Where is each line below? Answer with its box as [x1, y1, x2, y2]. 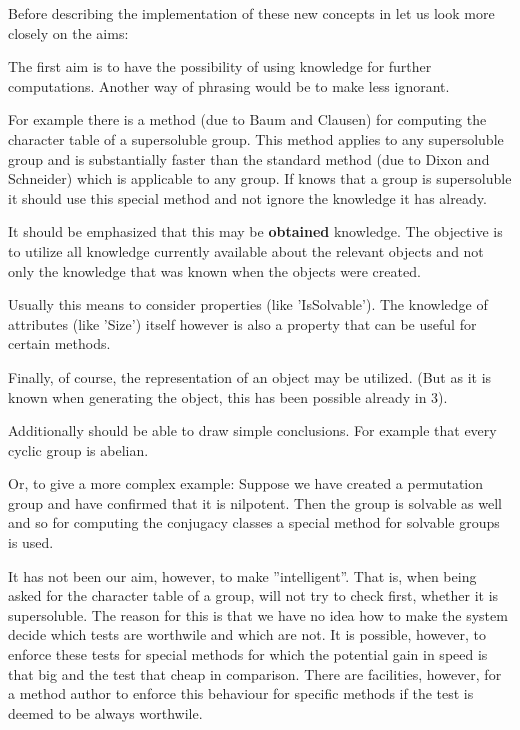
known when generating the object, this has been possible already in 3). [8, 386, 448, 407]
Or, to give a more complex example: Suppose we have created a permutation [8, 473, 484, 494]
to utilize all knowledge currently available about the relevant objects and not [8, 240, 484, 261]
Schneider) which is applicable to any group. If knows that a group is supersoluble [8, 168, 512, 189]
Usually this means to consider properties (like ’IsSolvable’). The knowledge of [8, 294, 488, 315]
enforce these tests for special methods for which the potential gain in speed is [8, 644, 488, 665]
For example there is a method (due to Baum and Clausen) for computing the [8, 109, 487, 130]
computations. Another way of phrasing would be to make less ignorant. [8, 75, 450, 96]
